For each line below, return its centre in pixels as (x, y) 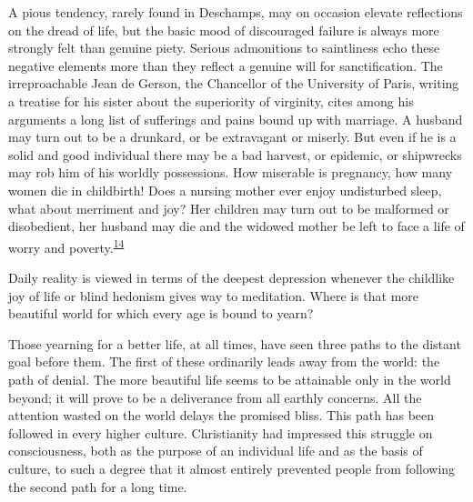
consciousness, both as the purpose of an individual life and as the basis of (216, 451)
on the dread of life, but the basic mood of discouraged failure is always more (224, 30)
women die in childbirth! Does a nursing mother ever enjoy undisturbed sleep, (225, 190)
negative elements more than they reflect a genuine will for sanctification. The (226, 65)
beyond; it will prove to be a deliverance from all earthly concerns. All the (215, 397)
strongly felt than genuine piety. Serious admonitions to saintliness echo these (224, 48)
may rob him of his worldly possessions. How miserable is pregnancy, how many (231, 172)
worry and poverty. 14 (66, 246)
